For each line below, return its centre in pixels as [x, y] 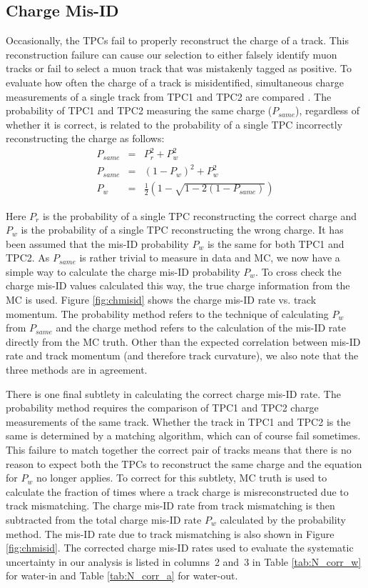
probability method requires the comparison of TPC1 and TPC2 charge [162, 408]
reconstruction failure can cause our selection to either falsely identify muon [172, 54]
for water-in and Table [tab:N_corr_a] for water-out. [122, 575]
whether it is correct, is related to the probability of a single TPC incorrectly [174, 124]
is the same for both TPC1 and [276, 243]
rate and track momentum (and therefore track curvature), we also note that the [182, 355]
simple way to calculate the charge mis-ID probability [123, 271]
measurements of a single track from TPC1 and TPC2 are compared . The [169, 96]
